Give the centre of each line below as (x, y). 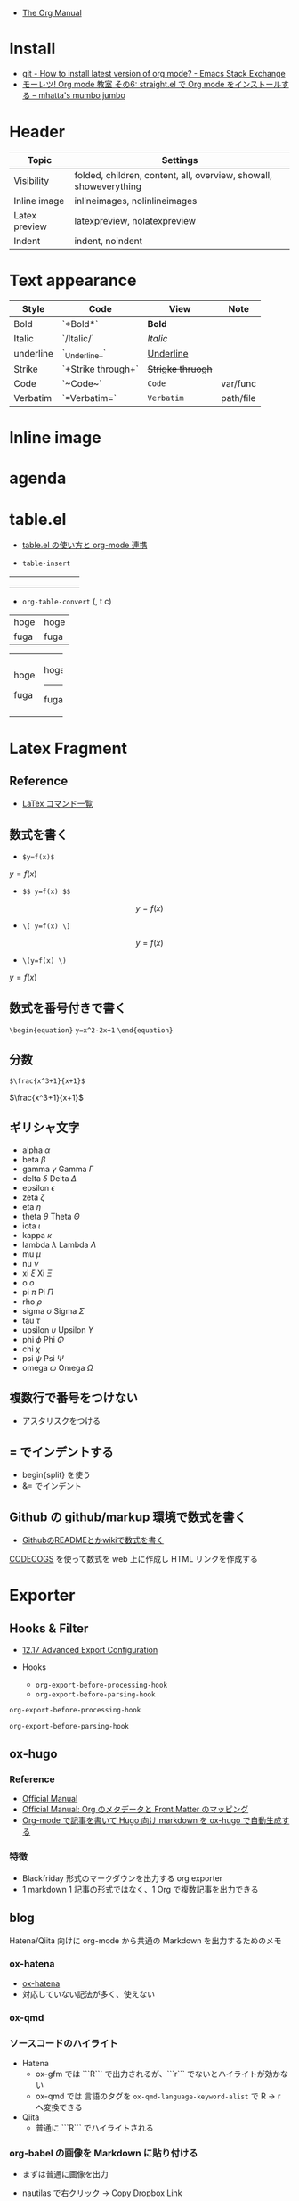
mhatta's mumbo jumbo (82, 95)
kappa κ (36, 1235)
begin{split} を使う (56, 1475)
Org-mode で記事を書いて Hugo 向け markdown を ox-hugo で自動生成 (152, 1820)
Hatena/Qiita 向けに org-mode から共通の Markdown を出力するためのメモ (145, 1940)
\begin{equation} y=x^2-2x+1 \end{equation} (91, 1030)
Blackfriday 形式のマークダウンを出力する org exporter (122, 1878)
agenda (38, 478)
